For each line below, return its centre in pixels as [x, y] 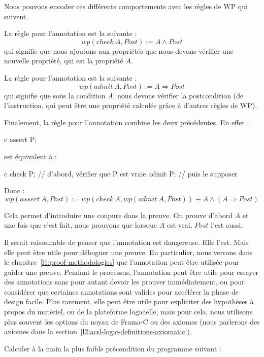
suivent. [16, 16]
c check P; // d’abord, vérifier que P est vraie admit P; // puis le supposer [121, 173]
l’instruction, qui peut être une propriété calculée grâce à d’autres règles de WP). [131, 105]
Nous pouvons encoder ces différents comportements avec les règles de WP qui [126, 6]
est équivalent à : [30, 156]
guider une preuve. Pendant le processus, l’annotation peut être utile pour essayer [131, 272]
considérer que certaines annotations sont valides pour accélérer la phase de [121, 291]
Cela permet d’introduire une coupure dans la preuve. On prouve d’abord [118, 215]
